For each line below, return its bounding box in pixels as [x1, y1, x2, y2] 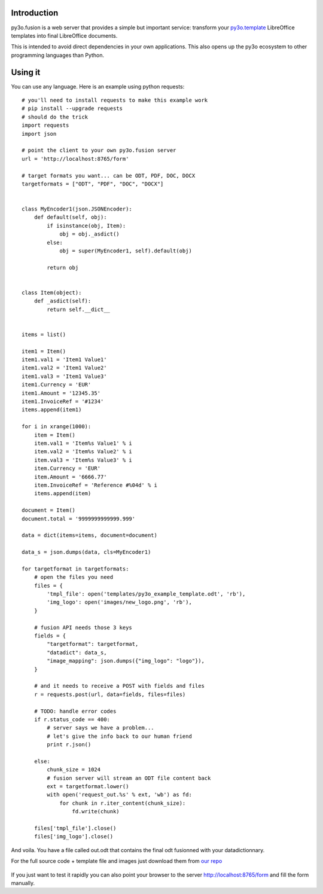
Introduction [11, 8, 59, 18]
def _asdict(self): [33, 298, 92, 304]
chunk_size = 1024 [47, 766, 101, 773]
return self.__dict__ [47, 306, 111, 313]
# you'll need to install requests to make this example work [22, 96, 208, 103]
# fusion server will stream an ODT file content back [47, 774, 211, 782]
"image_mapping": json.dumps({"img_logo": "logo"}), [47, 658, 205, 664]
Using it [11, 67, 41, 77]
